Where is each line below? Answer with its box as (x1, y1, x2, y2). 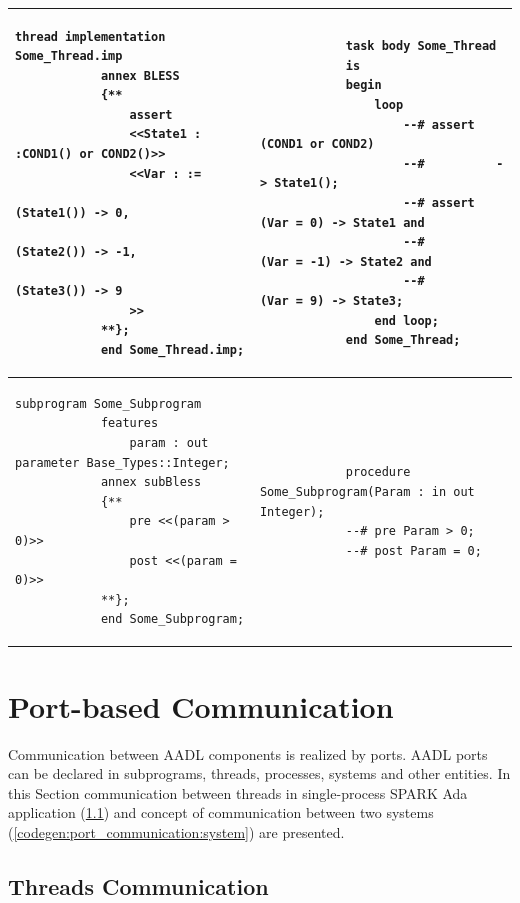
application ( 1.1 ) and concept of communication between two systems (8, 802, 434, 823)
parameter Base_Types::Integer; (15, 455, 230, 470)
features (100, 416, 159, 431)
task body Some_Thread (345, 39, 497, 54)
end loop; (374, 313, 439, 328)
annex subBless (100, 475, 202, 490)
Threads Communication (8, 870, 269, 901)
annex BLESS (100, 68, 180, 83)
